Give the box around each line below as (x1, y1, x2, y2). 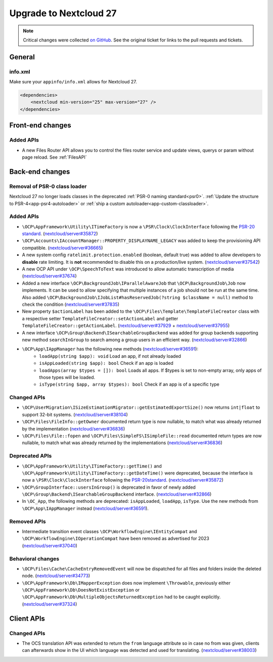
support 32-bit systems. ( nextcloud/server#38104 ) (22, 411, 128, 417)
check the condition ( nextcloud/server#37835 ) (22, 301, 120, 307)
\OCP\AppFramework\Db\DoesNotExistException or (22, 587, 140, 593)
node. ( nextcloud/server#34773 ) (22, 573, 90, 579)
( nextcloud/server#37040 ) (22, 542, 78, 548)
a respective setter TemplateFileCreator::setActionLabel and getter (22, 315, 178, 321)
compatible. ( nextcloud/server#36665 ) (22, 245, 103, 251)
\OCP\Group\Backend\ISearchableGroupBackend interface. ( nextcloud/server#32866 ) (22, 491, 212, 497)
